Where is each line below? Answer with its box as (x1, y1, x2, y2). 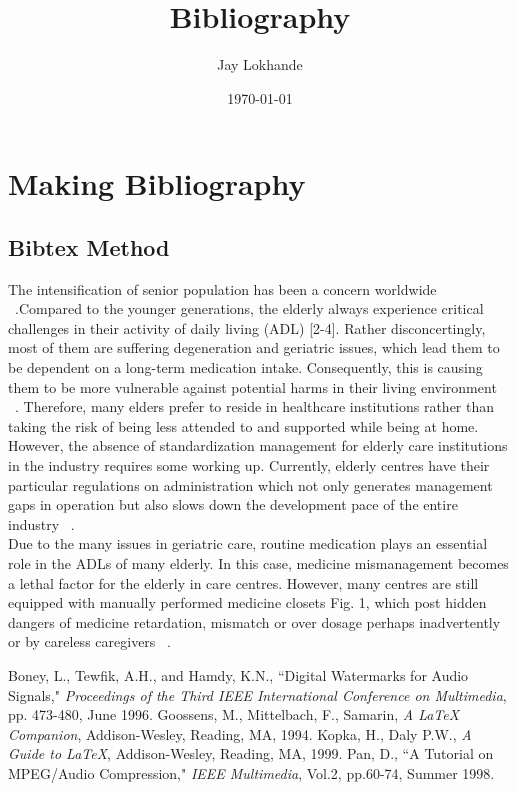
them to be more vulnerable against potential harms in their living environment (8, 376, 497, 397)
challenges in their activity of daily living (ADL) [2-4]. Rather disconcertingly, (8, 317, 486, 338)
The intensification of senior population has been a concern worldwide (8, 278, 437, 299)
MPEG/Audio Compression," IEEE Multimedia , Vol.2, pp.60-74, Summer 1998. (8, 762, 495, 783)
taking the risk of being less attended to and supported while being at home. (8, 415, 479, 436)
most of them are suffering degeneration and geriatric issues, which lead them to (8, 337, 500, 358)
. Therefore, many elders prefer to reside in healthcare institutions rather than (15, 396, 495, 417)
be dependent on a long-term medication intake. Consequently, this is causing (8, 357, 483, 378)
